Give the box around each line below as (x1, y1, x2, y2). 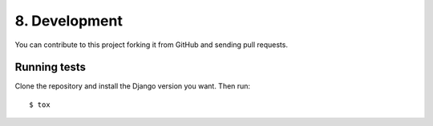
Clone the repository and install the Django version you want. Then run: (14, 81, 251, 91)
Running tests (14, 61, 87, 74)
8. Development (14, 12, 123, 30)
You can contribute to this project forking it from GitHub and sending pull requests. (14, 40, 289, 49)
